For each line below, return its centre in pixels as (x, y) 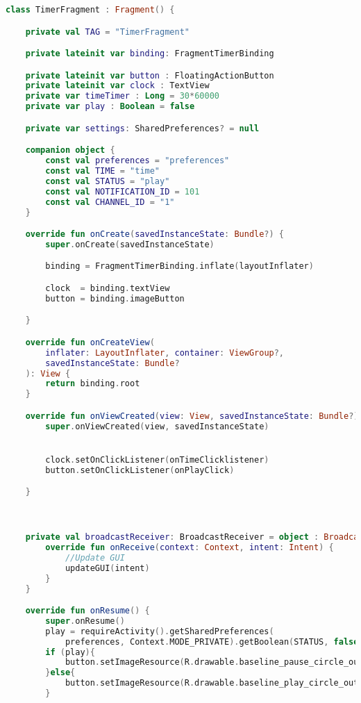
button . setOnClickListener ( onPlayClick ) (140, 470)
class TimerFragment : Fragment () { (90, 10)
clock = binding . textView (108, 288)
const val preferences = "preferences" (137, 161)
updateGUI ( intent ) (107, 568)
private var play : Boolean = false (110, 107)
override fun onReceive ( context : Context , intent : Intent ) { (190, 548)
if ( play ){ (70, 652)
